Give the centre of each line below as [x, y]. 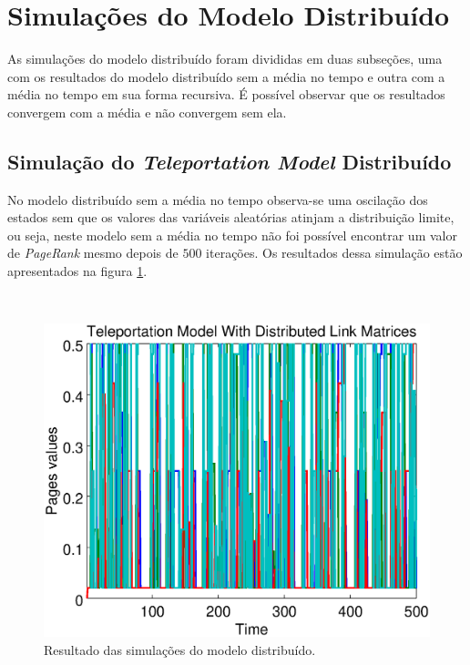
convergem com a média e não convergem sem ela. [147, 112]
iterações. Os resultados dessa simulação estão [334, 253]
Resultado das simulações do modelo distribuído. [180, 649]
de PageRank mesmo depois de [93, 253]
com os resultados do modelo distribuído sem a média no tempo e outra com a [226, 76]
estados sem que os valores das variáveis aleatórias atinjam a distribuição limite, [231, 217]
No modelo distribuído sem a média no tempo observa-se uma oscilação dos [218, 199]
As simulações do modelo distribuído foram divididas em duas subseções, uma [225, 59]
